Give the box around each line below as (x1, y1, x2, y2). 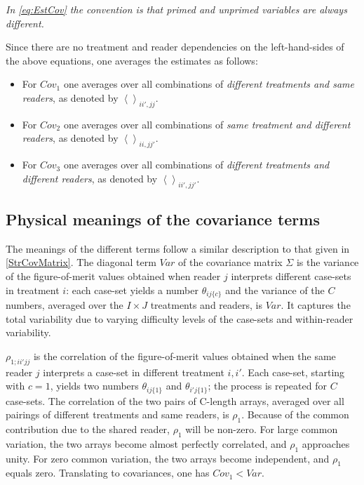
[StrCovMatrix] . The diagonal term (6, 255, 156, 270)
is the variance (296, 255, 359, 270)
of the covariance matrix (178, 255, 283, 270)
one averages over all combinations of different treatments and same (63, 77, 355, 91)
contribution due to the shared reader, (6, 422, 170, 436)
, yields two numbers (50, 378, 139, 393)
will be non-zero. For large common (185, 422, 338, 436)
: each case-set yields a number (66, 282, 198, 297)
